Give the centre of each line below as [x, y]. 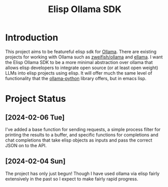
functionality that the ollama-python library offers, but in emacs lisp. [76, 78]
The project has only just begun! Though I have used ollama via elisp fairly [82, 173]
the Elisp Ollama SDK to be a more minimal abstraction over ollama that [79, 62]
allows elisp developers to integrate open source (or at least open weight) [82, 68]
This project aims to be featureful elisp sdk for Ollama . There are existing [81, 51]
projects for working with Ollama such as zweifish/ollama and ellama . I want [84, 57]
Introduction [32, 38]
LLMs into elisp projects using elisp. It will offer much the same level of [79, 73]
